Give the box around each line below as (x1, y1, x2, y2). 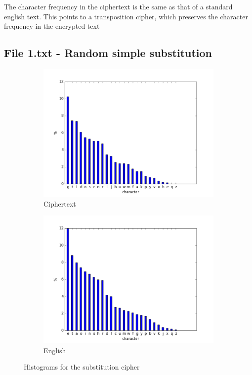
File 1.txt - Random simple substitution (4, 45, 212, 60)
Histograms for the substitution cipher (24, 362, 140, 372)
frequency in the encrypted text (4, 21, 100, 31)
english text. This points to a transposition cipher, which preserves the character (4, 11, 248, 21)
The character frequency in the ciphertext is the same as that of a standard (4, 1, 233, 11)
